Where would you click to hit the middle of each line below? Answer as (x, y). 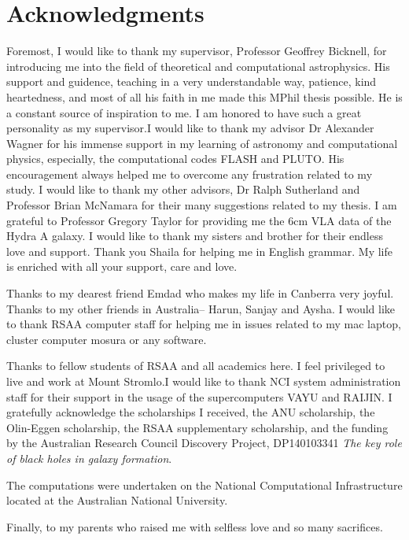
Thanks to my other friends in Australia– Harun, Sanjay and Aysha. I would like (201, 308)
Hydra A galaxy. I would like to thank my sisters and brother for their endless (195, 236)
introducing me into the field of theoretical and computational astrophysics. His (198, 66)
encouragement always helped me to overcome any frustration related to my (190, 174)
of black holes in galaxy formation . (89, 458)
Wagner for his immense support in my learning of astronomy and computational (202, 143)
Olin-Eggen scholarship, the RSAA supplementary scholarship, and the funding (197, 427)
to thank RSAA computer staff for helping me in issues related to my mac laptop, (204, 324)
